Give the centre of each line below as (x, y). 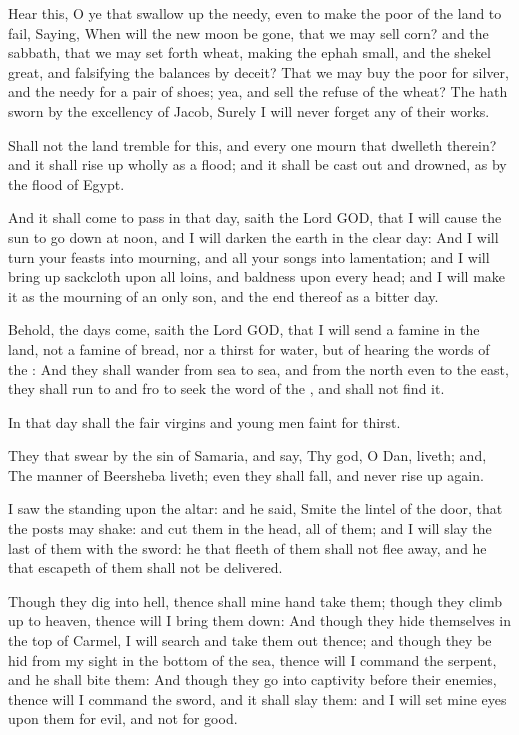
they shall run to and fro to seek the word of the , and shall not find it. (226, 388)
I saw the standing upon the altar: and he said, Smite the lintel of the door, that (255, 508)
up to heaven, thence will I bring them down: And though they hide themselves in (260, 620)
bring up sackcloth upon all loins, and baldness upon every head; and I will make (257, 276)
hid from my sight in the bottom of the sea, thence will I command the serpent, (252, 659)
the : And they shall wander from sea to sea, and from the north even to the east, (258, 368)
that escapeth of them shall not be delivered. (145, 567)
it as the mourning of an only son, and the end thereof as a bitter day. (223, 295)
